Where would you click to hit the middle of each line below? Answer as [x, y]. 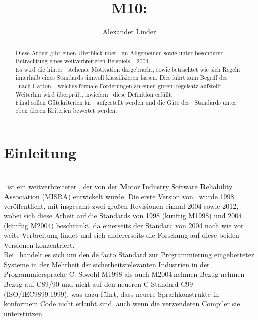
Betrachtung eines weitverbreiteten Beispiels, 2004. [83, 61]
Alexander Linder [129, 32]
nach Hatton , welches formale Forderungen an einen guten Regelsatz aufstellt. [121, 86]
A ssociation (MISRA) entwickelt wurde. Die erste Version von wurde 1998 [119, 196]
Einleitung [40, 152]
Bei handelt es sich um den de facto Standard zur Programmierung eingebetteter [129, 255]
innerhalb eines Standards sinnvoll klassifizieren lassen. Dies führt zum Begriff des [122, 77]
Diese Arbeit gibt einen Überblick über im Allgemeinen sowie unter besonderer [119, 53]
